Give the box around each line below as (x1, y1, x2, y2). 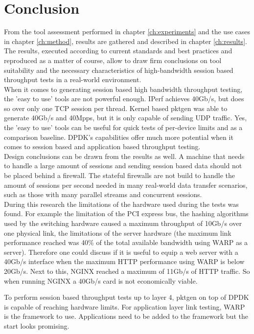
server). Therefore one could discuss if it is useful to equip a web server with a (4, 246, 238, 257)
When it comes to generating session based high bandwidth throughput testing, (4, 84, 243, 94)
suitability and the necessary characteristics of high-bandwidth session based (4, 65, 233, 75)
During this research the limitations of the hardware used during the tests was (4, 199, 239, 209)
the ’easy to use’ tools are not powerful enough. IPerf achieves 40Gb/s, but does (4, 93, 244, 104)
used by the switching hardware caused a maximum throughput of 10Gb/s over (4, 218, 242, 228)
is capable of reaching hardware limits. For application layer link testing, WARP (4, 301, 245, 312)
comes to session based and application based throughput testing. (4, 141, 201, 152)
